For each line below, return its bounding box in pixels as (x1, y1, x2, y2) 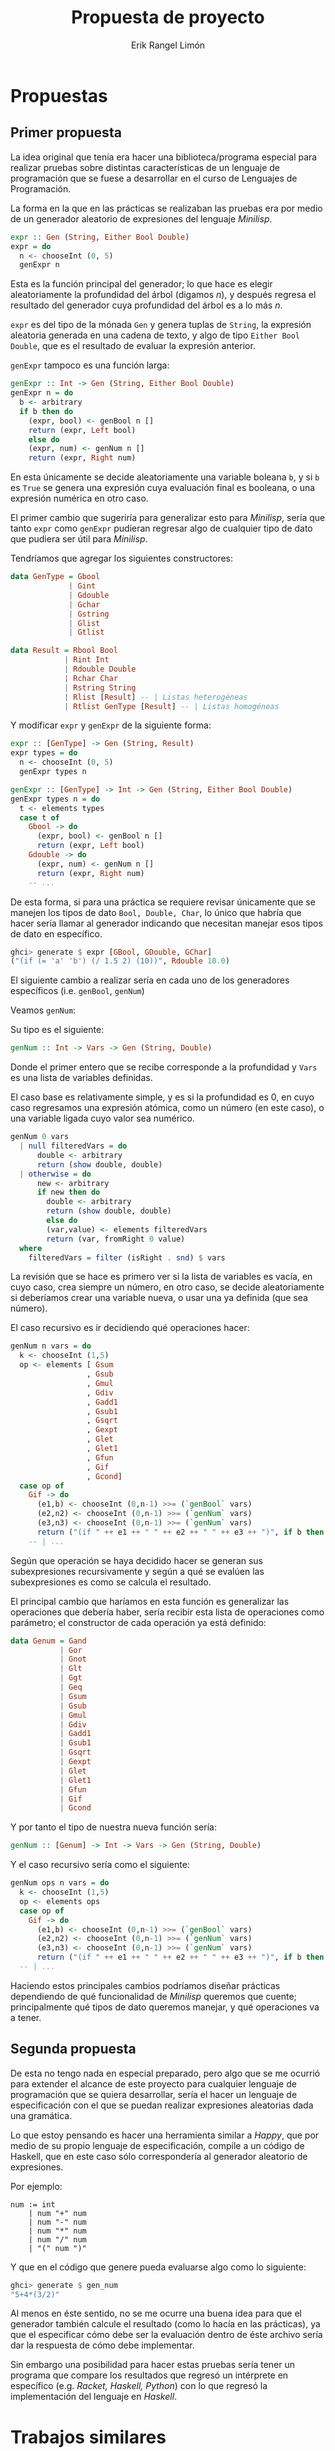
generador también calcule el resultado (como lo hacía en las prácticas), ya (10, 2318, 321, 2330)
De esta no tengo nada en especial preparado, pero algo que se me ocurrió (10, 2067, 321, 2079)
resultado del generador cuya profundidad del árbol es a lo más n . (10, 299, 283, 311)
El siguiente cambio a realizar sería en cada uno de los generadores (10, 974, 290, 986)
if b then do (19, 406, 74, 416)
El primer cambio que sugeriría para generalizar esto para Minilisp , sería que (10, 512, 326, 524)
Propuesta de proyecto (71, 6, 265, 29)
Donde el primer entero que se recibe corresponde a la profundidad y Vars (10, 1061, 318, 1073)
